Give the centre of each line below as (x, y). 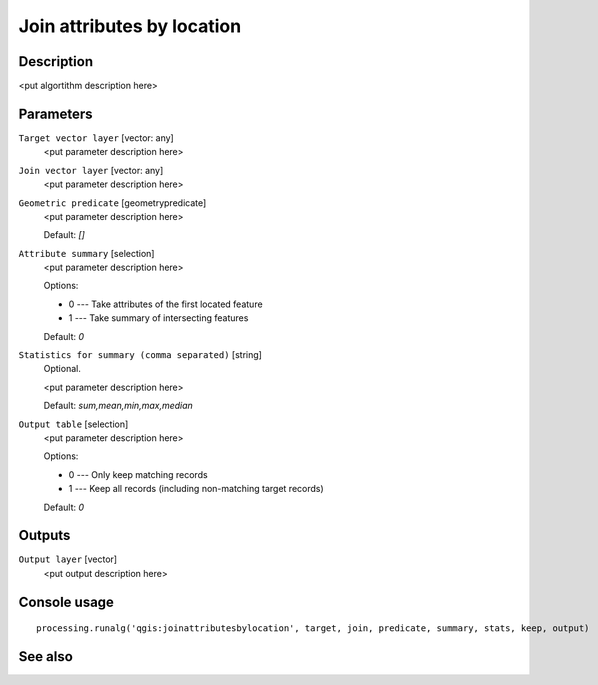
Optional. (62, 369)
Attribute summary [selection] (86, 253)
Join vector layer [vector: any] (91, 170)
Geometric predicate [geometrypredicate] (112, 202)
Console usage (66, 601)
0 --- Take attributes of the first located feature (166, 304)
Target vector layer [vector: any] (96, 137)
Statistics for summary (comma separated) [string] (140, 355)
